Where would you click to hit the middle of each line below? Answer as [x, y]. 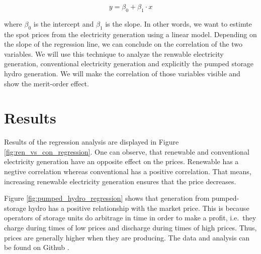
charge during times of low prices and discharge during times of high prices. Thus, [130, 228]
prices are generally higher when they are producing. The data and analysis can [127, 237]
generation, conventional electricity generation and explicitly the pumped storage [129, 63]
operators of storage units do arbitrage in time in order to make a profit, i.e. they [130, 218]
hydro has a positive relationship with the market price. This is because [139, 208]
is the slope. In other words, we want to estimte [179, 23]
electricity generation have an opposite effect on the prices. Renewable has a [121, 161]
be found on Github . [37, 247]
